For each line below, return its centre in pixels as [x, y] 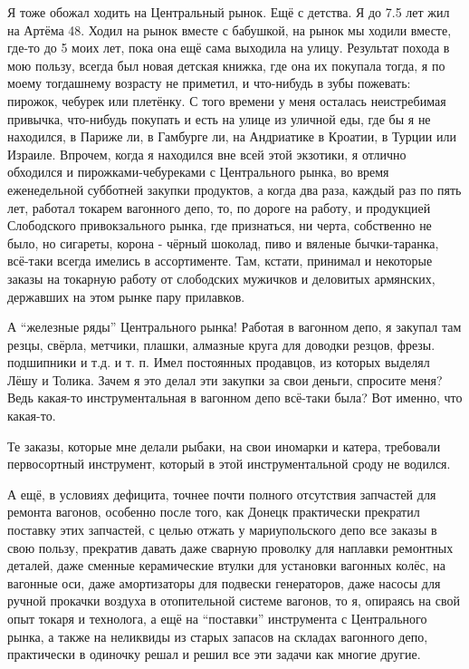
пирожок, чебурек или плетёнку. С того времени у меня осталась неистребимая [227, 100]
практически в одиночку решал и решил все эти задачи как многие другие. [214, 654]
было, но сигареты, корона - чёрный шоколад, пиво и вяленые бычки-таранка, [223, 242]
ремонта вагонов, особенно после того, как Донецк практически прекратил [214, 512]
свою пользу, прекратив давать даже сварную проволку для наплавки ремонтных [230, 547]
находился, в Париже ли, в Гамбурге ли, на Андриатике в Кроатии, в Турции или [232, 136]
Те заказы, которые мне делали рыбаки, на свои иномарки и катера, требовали [224, 446]
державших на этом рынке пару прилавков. [126, 296]
